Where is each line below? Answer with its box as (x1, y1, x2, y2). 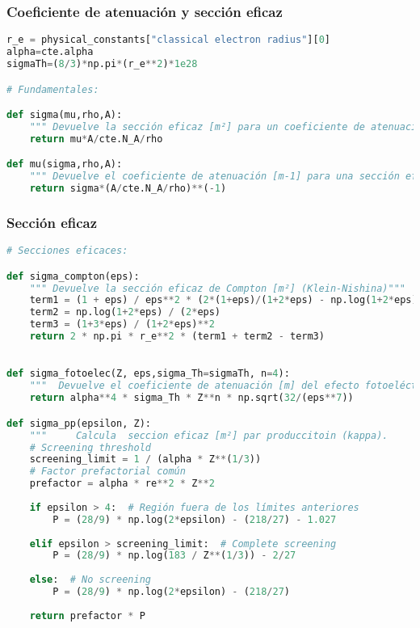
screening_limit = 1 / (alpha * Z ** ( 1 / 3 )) (29, 453, 262, 466)
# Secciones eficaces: (6, 245, 128, 257)
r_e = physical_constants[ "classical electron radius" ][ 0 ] (6, 34, 330, 46)
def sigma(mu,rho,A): (6, 109, 123, 121)
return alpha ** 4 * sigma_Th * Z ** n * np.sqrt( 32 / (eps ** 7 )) (29, 392, 354, 404)
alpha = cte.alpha (6, 46, 94, 58)
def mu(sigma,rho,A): (6, 158, 123, 171)
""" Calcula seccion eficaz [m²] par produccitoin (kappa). (29, 429, 388, 441)
